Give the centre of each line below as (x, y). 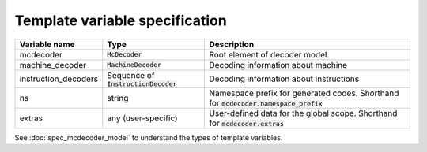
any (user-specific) (142, 118)
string (118, 98)
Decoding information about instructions (284, 79)
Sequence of (131, 75)
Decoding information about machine (278, 65)
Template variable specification (121, 20)
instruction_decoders (59, 79)
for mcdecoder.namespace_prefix (266, 102)
